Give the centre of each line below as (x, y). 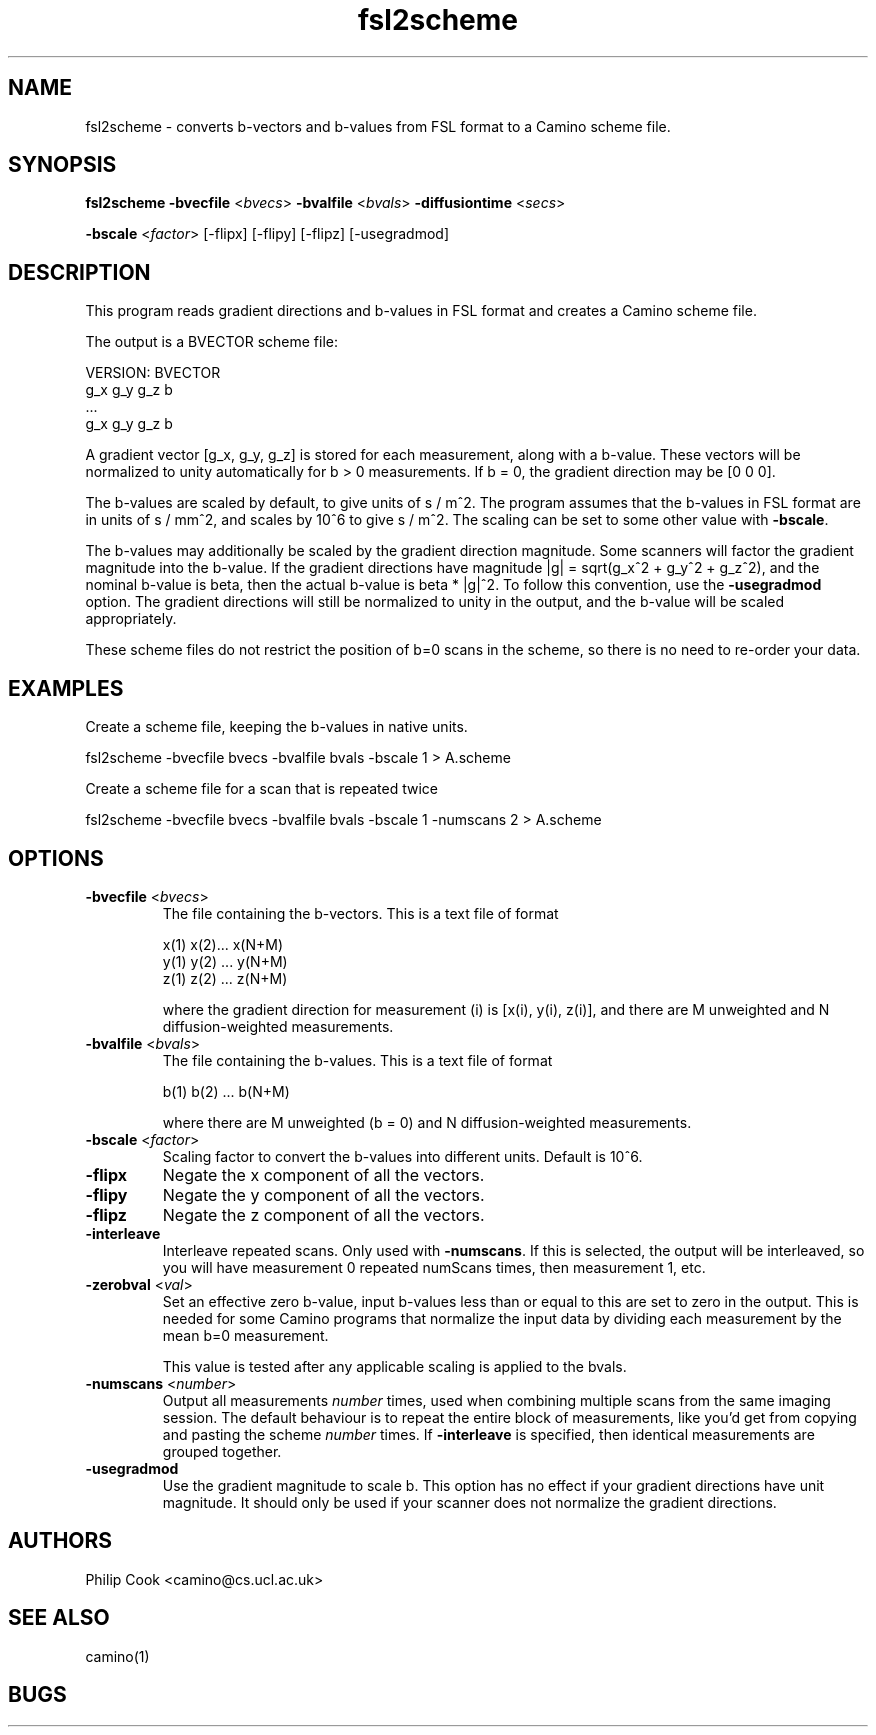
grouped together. (222, 1451)
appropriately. (131, 619)
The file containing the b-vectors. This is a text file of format (360, 913)
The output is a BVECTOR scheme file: (212, 342)
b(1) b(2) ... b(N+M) (226, 1091)
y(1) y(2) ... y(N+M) (225, 961)
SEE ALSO (59, 1618)
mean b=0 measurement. (245, 1335)
